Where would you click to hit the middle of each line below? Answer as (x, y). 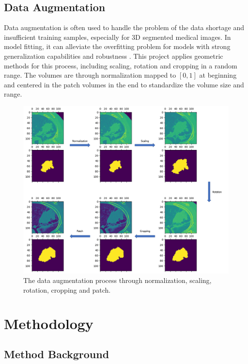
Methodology (49, 323)
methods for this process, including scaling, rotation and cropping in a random (121, 65)
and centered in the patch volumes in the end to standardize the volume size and (124, 84)
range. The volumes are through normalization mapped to (90, 75)
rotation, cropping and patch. (67, 290)
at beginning (218, 75)
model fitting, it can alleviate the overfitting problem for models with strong (117, 46)
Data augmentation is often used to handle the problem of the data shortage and (124, 27)
